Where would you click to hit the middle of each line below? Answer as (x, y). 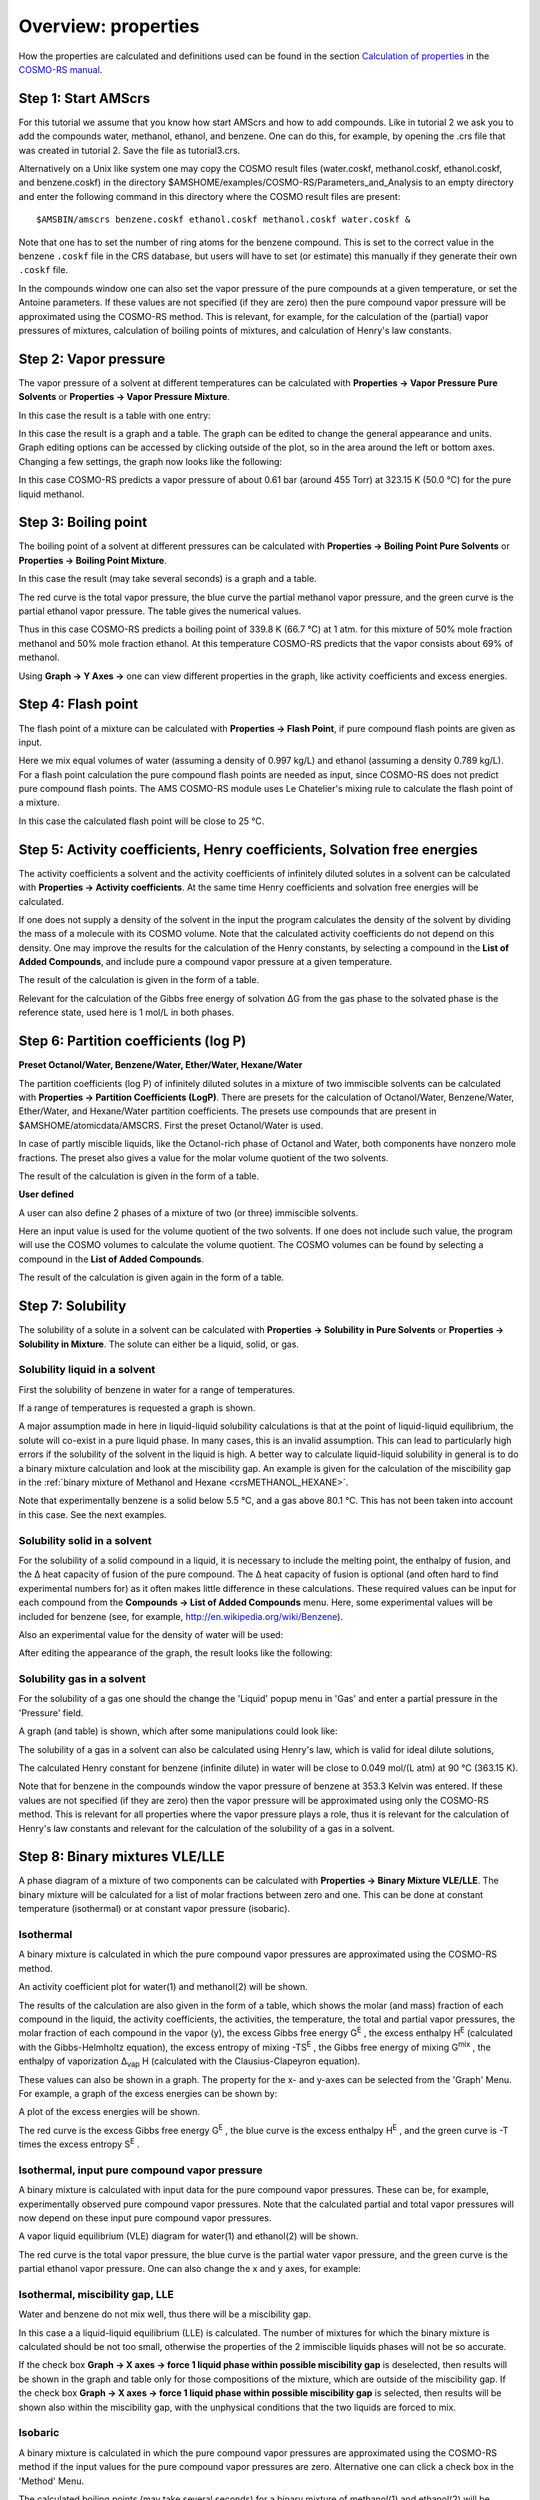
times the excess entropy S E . (79, 2143)
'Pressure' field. (51, 1712)
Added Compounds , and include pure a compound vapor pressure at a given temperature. (205, 962)
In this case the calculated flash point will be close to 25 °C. (141, 821)
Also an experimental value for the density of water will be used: (151, 1634)
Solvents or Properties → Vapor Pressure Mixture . (124, 397)
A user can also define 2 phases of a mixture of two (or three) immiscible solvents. (188, 1212)
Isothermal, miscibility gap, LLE (96, 2294)
